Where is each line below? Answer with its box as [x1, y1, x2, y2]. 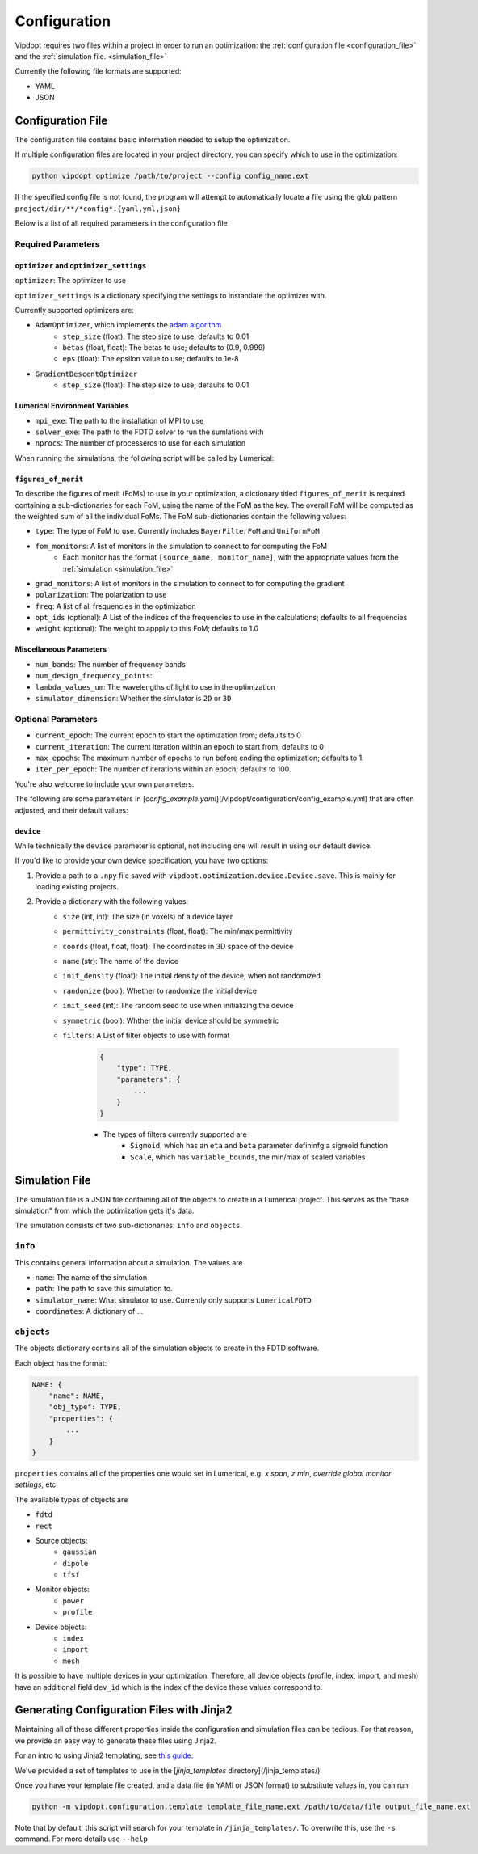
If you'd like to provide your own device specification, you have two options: [15, 855, 269, 865]
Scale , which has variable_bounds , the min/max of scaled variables [130, 1152, 366, 1162]
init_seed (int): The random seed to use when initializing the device [62, 1001, 294, 1011]
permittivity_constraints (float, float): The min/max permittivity [62, 927, 293, 936]
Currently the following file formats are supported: [15, 66, 182, 76]
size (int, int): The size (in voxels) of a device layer [62, 911, 233, 921]
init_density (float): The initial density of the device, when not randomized [62, 971, 321, 981]
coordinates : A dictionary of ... [35, 1307, 144, 1316]
